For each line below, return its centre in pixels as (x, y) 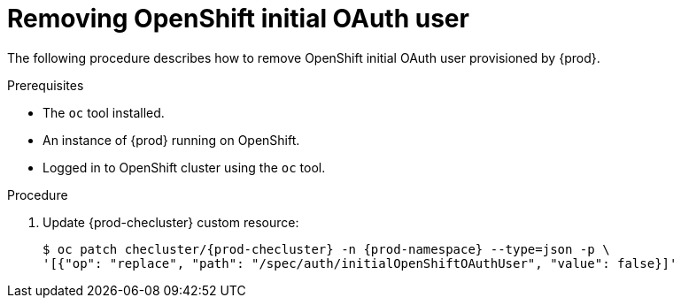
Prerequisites (46, 85)
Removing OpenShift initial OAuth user (238, 19)
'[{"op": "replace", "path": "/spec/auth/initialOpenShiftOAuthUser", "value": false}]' (360, 263)
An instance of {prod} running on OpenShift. (171, 140)
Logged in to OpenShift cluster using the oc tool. (184, 167)
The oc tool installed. (104, 112)
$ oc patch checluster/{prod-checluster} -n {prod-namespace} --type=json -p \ (326, 249)
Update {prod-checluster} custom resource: (171, 222)
